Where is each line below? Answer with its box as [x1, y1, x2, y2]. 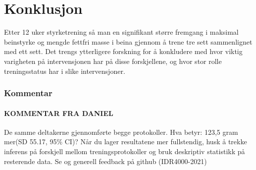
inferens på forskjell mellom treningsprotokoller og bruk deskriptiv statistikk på [4, 146, 245, 156]
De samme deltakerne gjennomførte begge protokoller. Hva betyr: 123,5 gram [4, 126, 238, 137]
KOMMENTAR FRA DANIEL [4, 108, 113, 118]
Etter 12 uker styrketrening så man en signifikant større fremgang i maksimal [4, 27, 239, 37]
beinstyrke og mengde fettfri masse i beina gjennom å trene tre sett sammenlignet [4, 36, 253, 47]
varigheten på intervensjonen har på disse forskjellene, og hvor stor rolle [4, 56, 222, 66]
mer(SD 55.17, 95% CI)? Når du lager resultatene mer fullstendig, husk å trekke [4, 136, 247, 147]
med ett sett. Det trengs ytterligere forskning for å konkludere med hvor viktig [4, 46, 243, 57]
